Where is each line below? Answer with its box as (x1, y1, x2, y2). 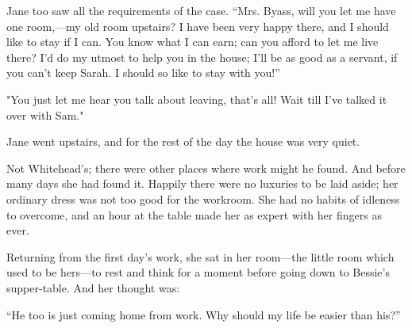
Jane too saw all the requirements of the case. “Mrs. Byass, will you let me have (6, 2, 396, 18)
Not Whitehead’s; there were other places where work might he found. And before (6, 159, 406, 176)
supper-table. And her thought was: (6, 279, 180, 296)
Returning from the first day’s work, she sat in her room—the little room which (6, 248, 395, 265)
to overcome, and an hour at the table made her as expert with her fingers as (6, 206, 382, 223)
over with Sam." (6, 106, 84, 123)
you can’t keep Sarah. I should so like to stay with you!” (6, 64, 280, 81)
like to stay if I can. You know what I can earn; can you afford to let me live (6, 33, 379, 50)
